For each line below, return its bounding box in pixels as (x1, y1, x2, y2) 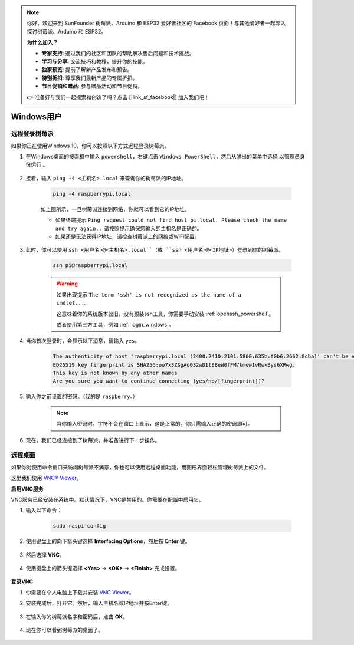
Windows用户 (11, 112, 62, 122)
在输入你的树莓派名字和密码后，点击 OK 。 (25, 613, 128, 620)
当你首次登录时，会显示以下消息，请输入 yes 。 (25, 337, 140, 344)
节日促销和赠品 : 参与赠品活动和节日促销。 (41, 83, 143, 90)
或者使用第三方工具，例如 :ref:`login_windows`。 (56, 321, 174, 328)
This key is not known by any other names (53, 370, 178, 377)
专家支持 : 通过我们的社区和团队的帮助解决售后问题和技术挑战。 (41, 50, 195, 57)
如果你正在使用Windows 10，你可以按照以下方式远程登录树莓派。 (11, 142, 170, 149)
